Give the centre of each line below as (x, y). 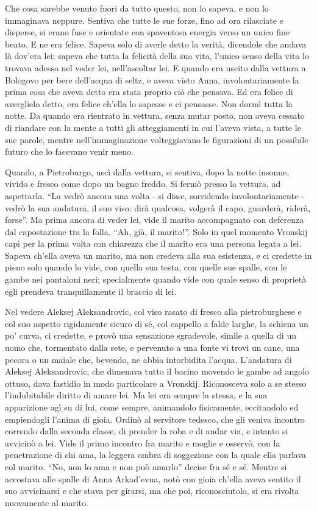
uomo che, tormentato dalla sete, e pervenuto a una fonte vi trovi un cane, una (152, 347)
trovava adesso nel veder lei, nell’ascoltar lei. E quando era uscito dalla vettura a (155, 67)
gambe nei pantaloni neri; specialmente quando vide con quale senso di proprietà (156, 279)
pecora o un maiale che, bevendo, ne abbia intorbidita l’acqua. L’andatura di (148, 359)
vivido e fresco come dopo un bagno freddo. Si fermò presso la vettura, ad (143, 184)
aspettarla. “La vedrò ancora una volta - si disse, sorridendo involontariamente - (155, 195)
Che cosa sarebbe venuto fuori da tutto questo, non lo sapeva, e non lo (137, 8)
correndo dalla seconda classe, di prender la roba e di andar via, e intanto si (147, 431)
